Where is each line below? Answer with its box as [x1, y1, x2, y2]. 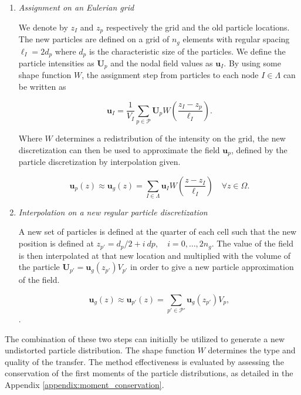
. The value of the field [211, 237, 293, 249]
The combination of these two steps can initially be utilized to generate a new [5, 332, 285, 345]
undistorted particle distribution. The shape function [5, 344, 195, 356]
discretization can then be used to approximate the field [18, 143, 220, 156]
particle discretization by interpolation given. [18, 155, 181, 167]
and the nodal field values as [110, 56, 213, 69]
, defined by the [231, 143, 288, 156]
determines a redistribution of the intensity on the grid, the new [55, 131, 286, 144]
